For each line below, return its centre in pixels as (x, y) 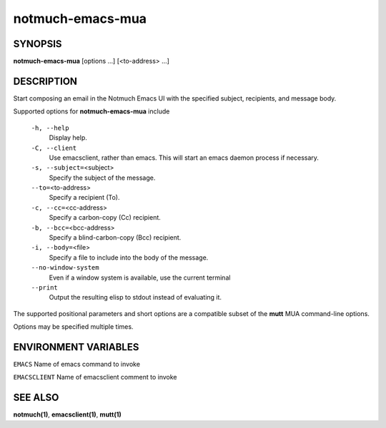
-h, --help (50, 128)
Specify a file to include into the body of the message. (129, 258)
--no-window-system (65, 268)
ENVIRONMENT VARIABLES (76, 347)
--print (45, 288)
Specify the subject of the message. (102, 178)
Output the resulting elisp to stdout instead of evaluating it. (135, 297)
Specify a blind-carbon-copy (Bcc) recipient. (115, 238)
